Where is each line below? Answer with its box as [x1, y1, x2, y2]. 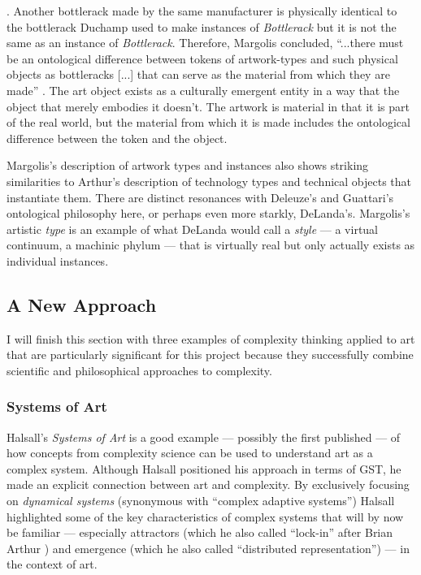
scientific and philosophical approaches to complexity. [7, 361, 272, 378]
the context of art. [7, 556, 98, 573]
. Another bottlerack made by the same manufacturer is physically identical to [7, 2, 397, 19]
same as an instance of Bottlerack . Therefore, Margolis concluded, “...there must [7, 34, 404, 51]
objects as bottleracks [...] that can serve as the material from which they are [7, 66, 390, 83]
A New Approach [7, 292, 157, 317]
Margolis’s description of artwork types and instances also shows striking [7, 157, 369, 174]
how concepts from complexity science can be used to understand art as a [7, 444, 373, 461]
